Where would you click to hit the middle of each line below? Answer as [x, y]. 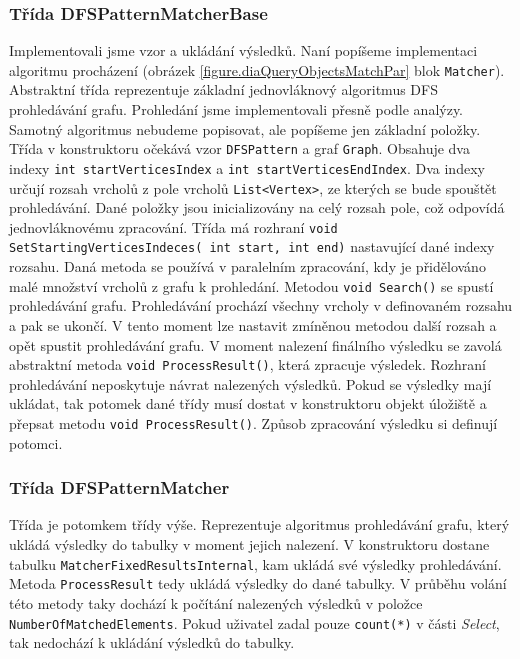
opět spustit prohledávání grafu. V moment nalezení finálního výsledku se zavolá [255, 344]
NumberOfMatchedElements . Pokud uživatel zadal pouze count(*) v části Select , [254, 622]
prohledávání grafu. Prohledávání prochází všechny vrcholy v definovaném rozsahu [261, 305]
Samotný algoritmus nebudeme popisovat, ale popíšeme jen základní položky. [245, 128]
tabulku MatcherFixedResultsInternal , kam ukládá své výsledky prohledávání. [255, 563]
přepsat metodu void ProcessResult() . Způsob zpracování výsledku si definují [253, 423]
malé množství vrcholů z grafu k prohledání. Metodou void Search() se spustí [251, 285]
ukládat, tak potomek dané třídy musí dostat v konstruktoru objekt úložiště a [248, 403]
